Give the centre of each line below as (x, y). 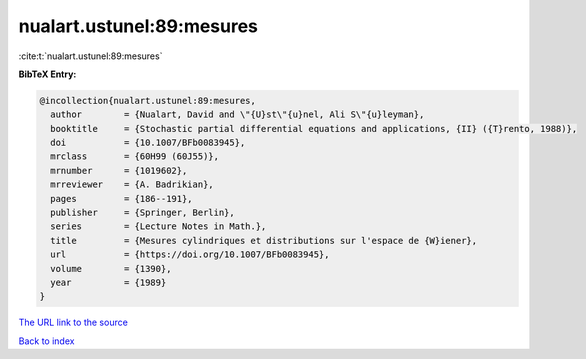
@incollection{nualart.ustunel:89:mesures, (148, 100)
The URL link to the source (73, 322)
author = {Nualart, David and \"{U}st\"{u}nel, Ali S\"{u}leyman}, (237, 114)
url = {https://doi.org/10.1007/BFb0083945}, (190, 254)
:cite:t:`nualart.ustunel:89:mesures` (90, 56)
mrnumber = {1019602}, (119, 170)
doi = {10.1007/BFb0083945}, (148, 143)
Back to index (46, 341)
